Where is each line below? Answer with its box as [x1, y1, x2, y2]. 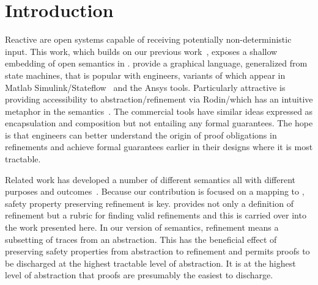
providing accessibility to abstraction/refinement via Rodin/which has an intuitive [5, 93, 313, 106]
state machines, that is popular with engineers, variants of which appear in [5, 68, 286, 81]
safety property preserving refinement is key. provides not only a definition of [5, 197, 294, 209]
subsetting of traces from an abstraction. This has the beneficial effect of [5, 233, 277, 245]
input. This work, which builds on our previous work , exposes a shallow [5, 45, 278, 57]
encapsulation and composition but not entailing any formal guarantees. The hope [5, 117, 313, 129]
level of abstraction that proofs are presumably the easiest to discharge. [5, 269, 273, 281]
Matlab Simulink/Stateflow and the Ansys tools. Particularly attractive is [5, 81, 286, 93]
